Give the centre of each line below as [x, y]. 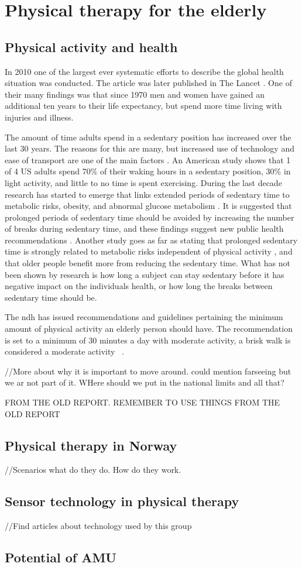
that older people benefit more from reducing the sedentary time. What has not [148, 263]
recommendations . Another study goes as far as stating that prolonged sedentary [151, 240]
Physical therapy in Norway [91, 445]
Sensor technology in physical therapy [122, 501]
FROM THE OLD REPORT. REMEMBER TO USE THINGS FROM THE [143, 402]
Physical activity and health [91, 47]
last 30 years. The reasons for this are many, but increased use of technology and [150, 148]
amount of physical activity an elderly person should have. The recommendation [149, 329]
